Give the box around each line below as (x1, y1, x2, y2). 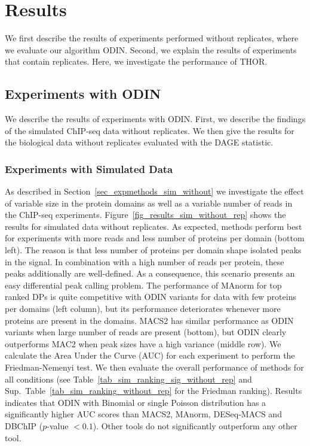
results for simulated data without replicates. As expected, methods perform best (5, 220, 302, 232)
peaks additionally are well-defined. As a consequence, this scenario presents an (5, 267, 295, 280)
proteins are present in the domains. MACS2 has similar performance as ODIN (5, 314, 294, 326)
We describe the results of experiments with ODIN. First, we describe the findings (5, 113, 306, 125)
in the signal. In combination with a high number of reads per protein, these (5, 255, 284, 268)
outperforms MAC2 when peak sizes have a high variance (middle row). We (5, 337, 281, 350)
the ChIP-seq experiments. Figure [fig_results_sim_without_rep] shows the (5, 208, 286, 221)
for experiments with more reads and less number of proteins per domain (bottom (5, 232, 305, 244)
